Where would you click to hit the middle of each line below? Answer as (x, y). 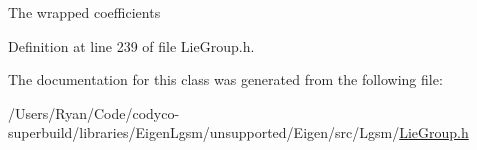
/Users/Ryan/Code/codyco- (94, 112)
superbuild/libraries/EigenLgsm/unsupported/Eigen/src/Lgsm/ (204, 132)
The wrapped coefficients (84, 12)
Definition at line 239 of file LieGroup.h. (131, 45)
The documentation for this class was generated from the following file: (225, 79)
